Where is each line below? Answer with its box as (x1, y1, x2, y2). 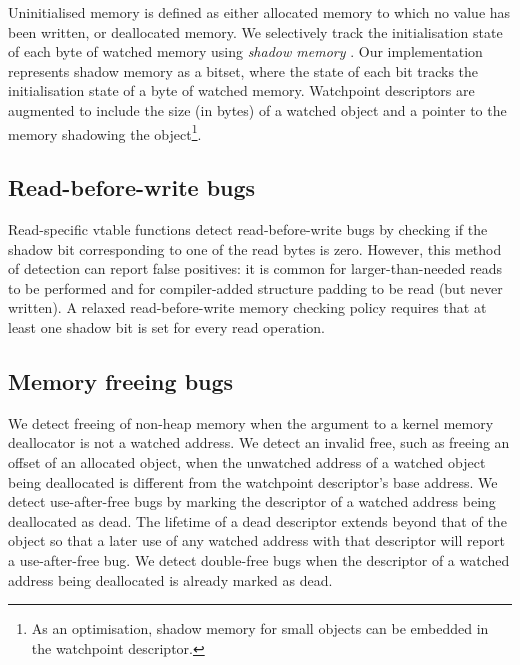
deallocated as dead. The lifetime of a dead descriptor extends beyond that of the (8, 510, 507, 531)
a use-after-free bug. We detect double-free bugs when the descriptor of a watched (8, 549, 510, 570)
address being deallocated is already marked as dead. (8, 569, 333, 590)
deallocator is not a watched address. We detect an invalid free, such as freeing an (8, 432, 510, 453)
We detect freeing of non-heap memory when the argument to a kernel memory (8, 412, 494, 433)
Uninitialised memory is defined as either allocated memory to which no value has (8, 2, 511, 22)
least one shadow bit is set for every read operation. (8, 316, 326, 337)
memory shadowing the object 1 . (8, 120, 202, 144)
